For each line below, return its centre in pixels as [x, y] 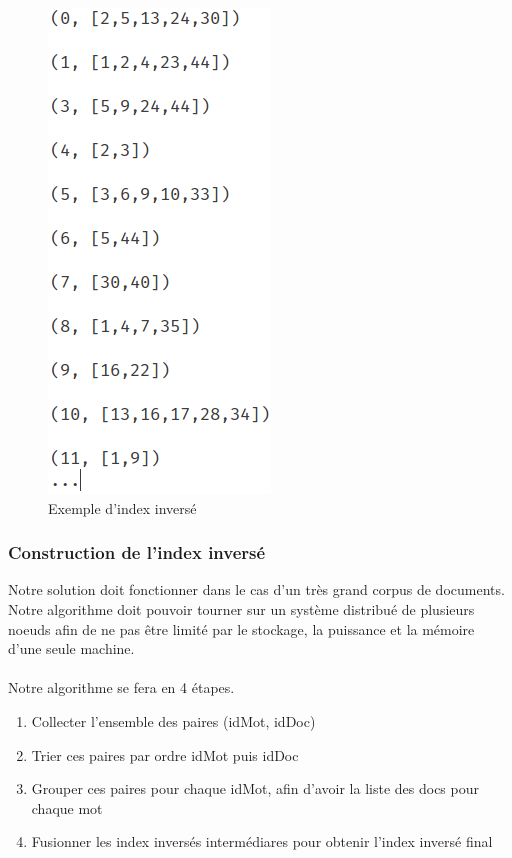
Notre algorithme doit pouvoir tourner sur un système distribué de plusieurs [241, 609]
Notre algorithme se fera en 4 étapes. [121, 687]
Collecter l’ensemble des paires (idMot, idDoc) [173, 720]
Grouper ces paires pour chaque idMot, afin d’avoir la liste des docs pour [255, 788]
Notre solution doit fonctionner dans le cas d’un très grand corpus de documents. [256, 589]
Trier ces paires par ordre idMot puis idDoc [165, 754]
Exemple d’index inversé [122, 507]
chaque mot [67, 807]
